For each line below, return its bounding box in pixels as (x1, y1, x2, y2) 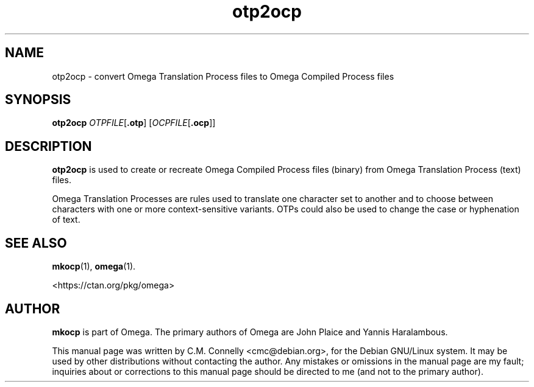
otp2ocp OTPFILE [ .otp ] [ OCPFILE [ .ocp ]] (52, 117, 216, 128)
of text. (52, 214, 80, 225)
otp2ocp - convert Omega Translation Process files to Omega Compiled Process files (52, 71, 394, 82)
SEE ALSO (5, 235, 67, 251)
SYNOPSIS (5, 92, 71, 108)
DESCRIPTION (5, 138, 92, 154)
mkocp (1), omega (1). (52, 261, 136, 272)
